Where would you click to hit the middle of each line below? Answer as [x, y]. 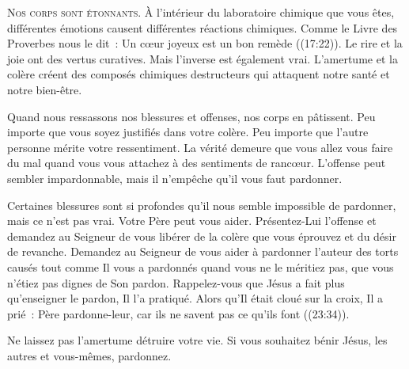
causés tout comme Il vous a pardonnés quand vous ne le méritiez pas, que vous [201, 266]
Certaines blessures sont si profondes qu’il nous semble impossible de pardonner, [202, 205]
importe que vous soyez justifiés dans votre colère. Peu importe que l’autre [188, 132]
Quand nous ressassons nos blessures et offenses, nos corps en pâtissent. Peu [191, 116]
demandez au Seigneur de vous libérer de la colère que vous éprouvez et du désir [202, 236]
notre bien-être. [45, 89]
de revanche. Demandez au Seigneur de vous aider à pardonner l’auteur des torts [203, 251]
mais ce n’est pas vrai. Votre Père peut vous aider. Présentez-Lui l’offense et [192, 221]
